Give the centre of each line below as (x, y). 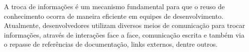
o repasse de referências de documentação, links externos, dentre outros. (111, 44)
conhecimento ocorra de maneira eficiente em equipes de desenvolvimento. (114, 16)
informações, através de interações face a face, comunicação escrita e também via (124, 34)
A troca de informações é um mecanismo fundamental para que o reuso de (114, 6)
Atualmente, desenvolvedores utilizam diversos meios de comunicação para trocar (124, 25)
